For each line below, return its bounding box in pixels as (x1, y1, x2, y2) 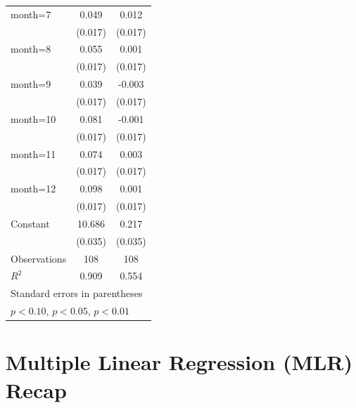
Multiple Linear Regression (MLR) (6, 348, 353, 376)
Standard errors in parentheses (11, 286, 143, 301)
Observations (11, 251, 67, 265)
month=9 (11, 77, 51, 91)
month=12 (11, 181, 56, 196)
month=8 (11, 41, 51, 56)
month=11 (11, 146, 56, 161)
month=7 (11, 6, 51, 21)
